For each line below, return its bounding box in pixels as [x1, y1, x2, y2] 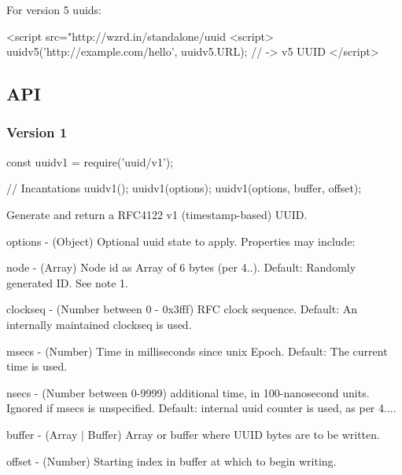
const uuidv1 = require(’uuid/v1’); [6, 153, 174, 170]
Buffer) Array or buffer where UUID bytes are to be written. [87, 426, 380, 442]
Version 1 [6, 122, 68, 142]
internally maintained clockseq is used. [6, 316, 192, 332]
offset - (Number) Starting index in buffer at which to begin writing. [6, 452, 337, 469]
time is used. [6, 358, 68, 375]
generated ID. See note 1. [6, 274, 128, 290]
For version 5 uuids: [6, 2, 102, 17]
